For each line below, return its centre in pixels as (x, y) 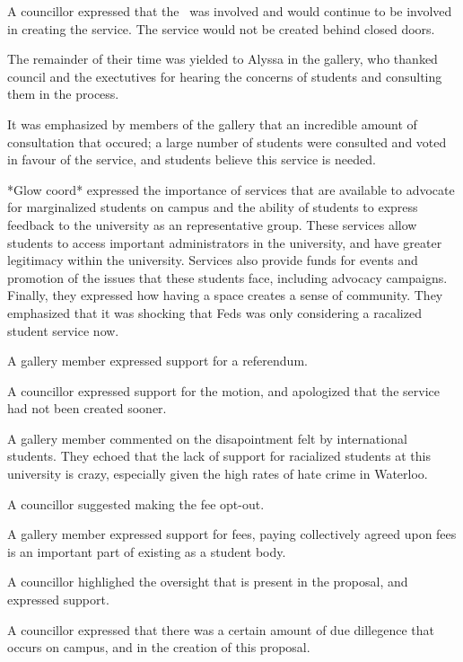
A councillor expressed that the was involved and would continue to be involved (230, 11)
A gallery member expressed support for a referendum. (157, 361)
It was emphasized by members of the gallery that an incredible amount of (212, 124)
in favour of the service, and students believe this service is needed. (192, 159)
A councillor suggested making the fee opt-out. (136, 503)
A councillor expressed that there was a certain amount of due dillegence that (221, 629)
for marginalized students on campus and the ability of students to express (213, 207)
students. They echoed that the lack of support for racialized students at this (219, 456)
